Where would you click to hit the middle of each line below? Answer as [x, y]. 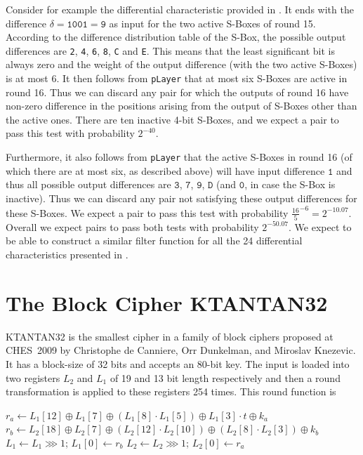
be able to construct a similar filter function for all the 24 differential [154, 240]
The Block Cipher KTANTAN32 [167, 302]
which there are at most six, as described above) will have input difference [165, 170]
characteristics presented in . [67, 255]
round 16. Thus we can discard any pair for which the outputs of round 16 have [177, 92]
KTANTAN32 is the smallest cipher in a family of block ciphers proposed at [170, 336]
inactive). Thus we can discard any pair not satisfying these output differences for [181, 198]
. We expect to [320, 226]
